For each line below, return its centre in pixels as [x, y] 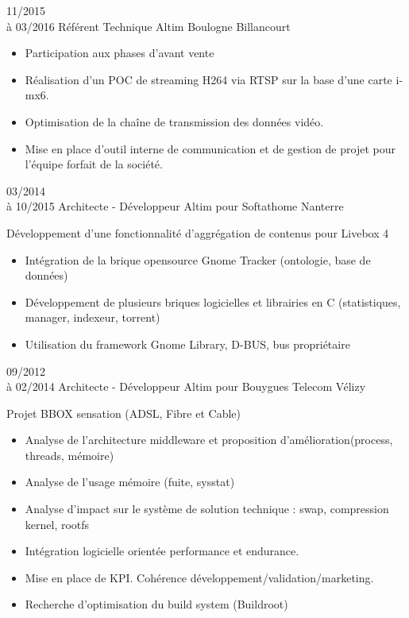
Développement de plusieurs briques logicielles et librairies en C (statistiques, [213, 301]
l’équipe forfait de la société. [94, 164]
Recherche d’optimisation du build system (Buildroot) [156, 604]
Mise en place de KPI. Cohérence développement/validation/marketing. [199, 577]
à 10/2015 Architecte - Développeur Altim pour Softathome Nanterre [175, 206]
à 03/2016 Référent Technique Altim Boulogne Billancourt [149, 26]
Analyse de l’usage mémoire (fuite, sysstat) [130, 482]
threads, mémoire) [69, 455]
